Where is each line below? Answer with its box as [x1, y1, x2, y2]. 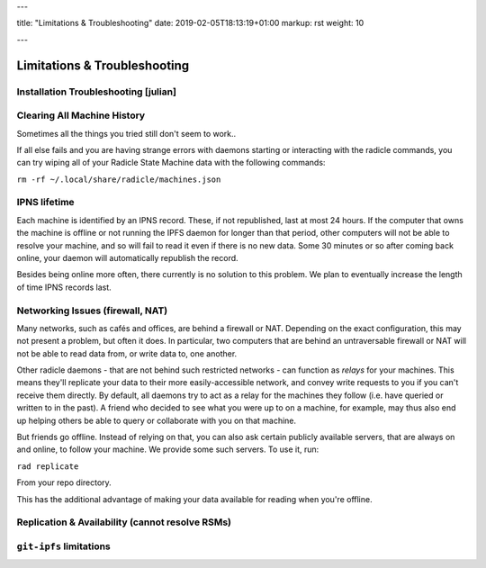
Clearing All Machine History [16, 109, 146, 122]
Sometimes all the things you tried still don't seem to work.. [16, 128, 237, 139]
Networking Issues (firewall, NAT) [16, 304, 168, 317]
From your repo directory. [16, 477, 112, 488]
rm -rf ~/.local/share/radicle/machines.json [16, 174, 221, 185]
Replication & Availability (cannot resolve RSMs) [16, 516, 232, 528]
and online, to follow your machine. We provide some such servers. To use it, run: [16, 444, 319, 455]
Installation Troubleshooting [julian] [16, 86, 177, 98]
